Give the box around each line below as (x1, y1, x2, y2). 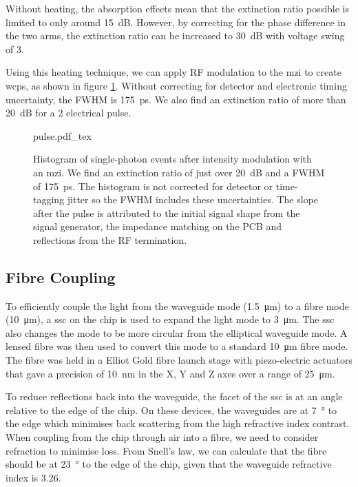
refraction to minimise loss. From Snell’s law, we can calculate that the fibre (6, 443, 327, 457)
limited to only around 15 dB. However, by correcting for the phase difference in (6, 14, 346, 29)
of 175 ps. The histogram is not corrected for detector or (33, 178, 273, 193)
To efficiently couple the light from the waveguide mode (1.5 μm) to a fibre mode (6, 298, 349, 313)
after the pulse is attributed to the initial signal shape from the (33, 205, 300, 220)
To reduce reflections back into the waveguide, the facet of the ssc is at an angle (6, 389, 343, 404)
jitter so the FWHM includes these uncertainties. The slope (67, 192, 319, 207)
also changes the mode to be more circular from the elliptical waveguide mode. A (6, 325, 348, 340)
